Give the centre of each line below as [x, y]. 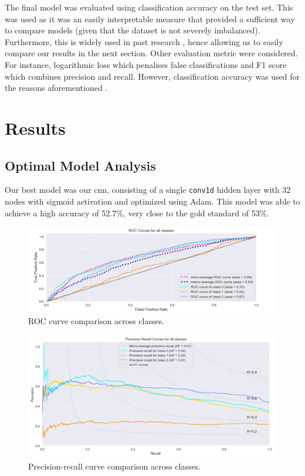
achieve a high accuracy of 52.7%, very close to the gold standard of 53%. [137, 212]
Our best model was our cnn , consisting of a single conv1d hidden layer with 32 [148, 190]
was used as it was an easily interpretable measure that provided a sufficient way [150, 18]
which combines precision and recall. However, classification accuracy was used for [152, 76]
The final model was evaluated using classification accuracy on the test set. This [149, 7]
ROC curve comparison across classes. [96, 321]
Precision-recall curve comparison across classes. [115, 466]
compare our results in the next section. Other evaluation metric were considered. [151, 53]
